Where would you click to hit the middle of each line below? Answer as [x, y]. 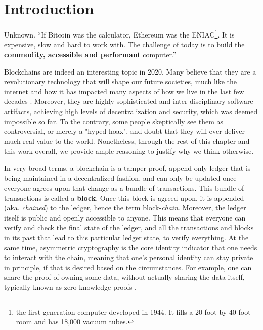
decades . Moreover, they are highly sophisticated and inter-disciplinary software [129, 101]
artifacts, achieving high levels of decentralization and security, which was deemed [131, 111]
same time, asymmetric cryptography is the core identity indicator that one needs [131, 247]
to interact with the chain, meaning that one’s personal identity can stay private [129, 257]
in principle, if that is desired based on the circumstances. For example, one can [128, 267]
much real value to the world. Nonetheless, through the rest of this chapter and [127, 141]
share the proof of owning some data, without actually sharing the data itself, [124, 277]
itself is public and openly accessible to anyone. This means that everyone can [125, 217]
